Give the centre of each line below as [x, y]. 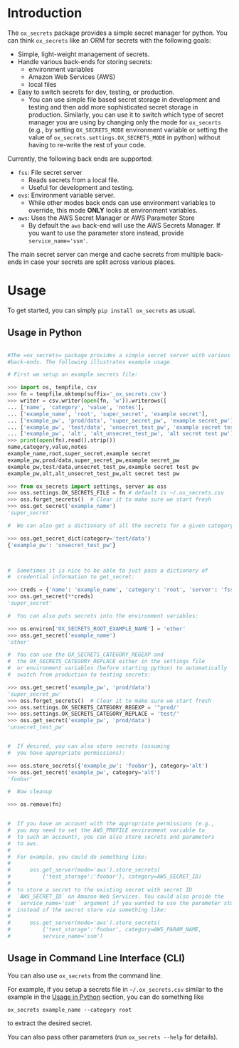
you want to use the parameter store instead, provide [106, 233]
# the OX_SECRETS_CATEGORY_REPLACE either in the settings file [106, 662]
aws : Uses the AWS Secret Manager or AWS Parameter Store [106, 218]
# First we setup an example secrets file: [73, 375]
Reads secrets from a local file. [74, 180]
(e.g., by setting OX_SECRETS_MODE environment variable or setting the [128, 129]
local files [42, 84]
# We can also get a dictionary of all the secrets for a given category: [122, 525]
